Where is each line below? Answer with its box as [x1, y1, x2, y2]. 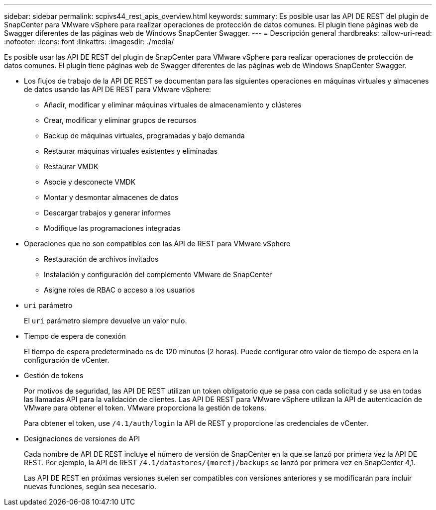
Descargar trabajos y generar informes [44, 208, 171, 217]
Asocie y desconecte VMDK [44, 178, 136, 186]
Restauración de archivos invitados [44, 255, 159, 263]
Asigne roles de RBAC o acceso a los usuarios [44, 286, 195, 294]
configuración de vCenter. [24, 356, 109, 364]
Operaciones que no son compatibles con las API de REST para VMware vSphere [24, 239, 291, 248]
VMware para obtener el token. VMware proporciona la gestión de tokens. [24, 404, 266, 412]
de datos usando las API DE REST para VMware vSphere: [24, 85, 212, 94]
